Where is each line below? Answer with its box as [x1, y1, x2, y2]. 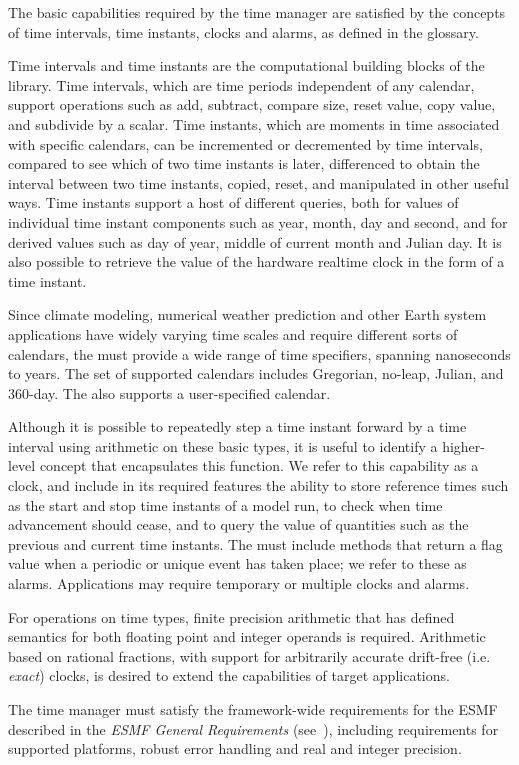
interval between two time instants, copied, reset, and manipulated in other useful [8, 172, 509, 193]
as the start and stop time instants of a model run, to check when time [8, 494, 443, 515]
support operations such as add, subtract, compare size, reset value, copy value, [8, 94, 496, 115]
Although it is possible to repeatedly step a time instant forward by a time [8, 416, 467, 437]
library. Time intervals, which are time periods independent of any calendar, [8, 74, 475, 95]
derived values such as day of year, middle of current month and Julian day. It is [8, 231, 502, 252]
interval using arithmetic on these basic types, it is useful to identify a [8, 435, 438, 456]
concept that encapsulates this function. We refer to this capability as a [39, 455, 479, 476]
